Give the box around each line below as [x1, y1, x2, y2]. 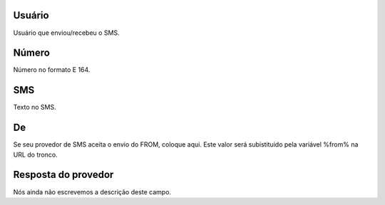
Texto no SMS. [13, 103, 56, 112]
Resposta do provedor [13, 169, 114, 181]
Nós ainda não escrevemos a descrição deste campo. [13, 187, 171, 196]
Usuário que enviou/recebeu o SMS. [13, 28, 120, 37]
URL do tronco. [13, 150, 58, 159]
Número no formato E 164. [13, 65, 91, 74]
